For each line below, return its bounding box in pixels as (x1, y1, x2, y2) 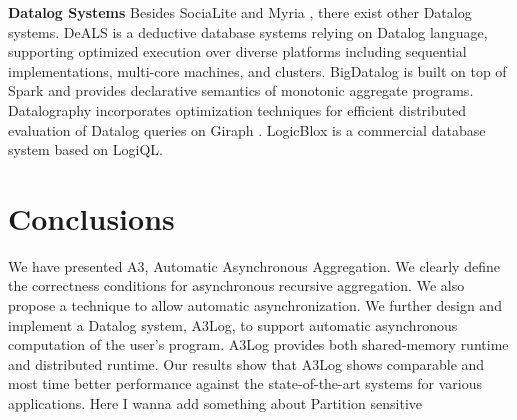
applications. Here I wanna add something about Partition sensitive (8, 393, 422, 414)
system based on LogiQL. (8, 139, 163, 160)
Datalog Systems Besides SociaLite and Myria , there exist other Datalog (8, 2, 472, 22)
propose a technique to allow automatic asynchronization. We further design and (8, 295, 502, 316)
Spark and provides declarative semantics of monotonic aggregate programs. (8, 80, 474, 101)
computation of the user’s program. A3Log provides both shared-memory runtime (8, 334, 509, 355)
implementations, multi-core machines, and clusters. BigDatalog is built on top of (8, 60, 507, 81)
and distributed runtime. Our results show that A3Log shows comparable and (8, 353, 485, 374)
